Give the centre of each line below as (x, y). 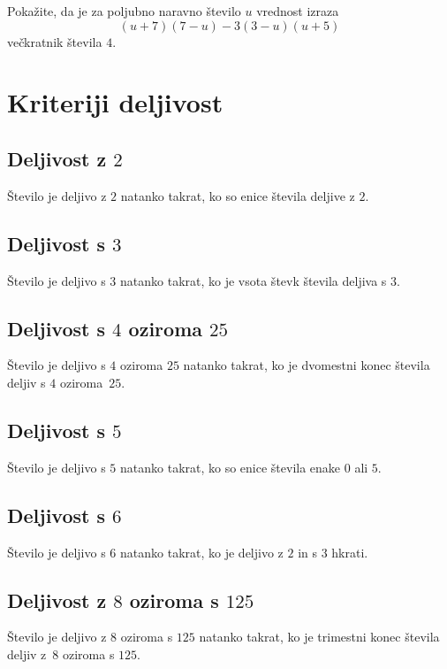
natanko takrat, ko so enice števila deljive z (238, 195)
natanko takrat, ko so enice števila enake (231, 467)
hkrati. (350, 552)
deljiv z (27, 654)
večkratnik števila (55, 41)
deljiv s (27, 382)
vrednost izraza (298, 11)
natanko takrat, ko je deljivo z (202, 552)
